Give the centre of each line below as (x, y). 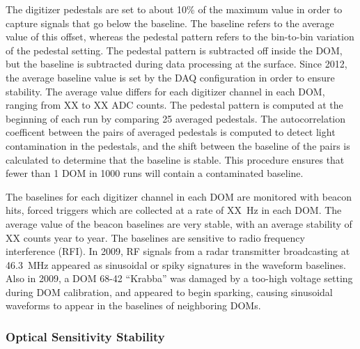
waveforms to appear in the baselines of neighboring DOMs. (133, 305)
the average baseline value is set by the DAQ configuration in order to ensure (170, 77)
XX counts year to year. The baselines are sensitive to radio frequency (155, 237)
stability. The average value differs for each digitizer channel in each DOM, (165, 91)
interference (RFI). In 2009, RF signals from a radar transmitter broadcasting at (178, 251)
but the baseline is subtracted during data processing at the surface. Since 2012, (177, 64)
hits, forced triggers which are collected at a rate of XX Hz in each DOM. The (174, 210)
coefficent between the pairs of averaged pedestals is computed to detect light (171, 132)
